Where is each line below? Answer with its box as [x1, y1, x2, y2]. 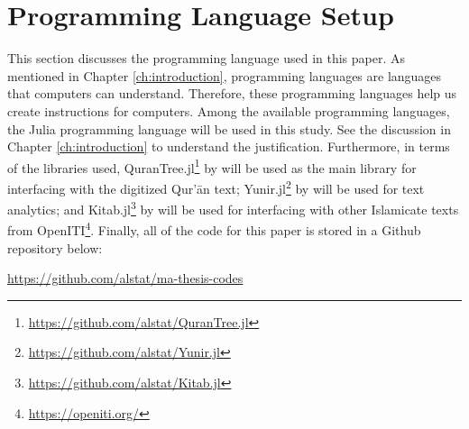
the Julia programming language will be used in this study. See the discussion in [7, 119, 451, 138]
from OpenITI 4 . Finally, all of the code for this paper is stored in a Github [7, 218, 421, 240]
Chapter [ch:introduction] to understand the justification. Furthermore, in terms [7, 137, 450, 156]
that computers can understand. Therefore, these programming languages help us [7, 84, 457, 103]
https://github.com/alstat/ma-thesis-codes [7, 269, 244, 288]
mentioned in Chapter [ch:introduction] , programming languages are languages [7, 66, 442, 85]
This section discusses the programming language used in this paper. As [7, 49, 406, 68]
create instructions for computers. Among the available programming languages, [7, 101, 450, 120]
